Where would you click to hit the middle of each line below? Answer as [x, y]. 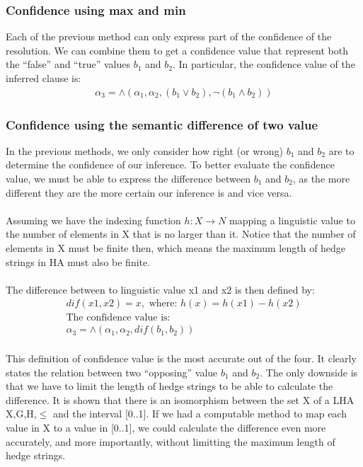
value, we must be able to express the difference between [128, 179]
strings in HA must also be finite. [78, 261]
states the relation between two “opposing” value [112, 372]
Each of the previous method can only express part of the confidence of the [169, 36]
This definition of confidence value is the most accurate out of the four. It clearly [181, 358]
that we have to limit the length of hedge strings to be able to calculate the [169, 386]
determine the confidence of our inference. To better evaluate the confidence [170, 165]
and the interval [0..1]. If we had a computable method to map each [200, 414]
